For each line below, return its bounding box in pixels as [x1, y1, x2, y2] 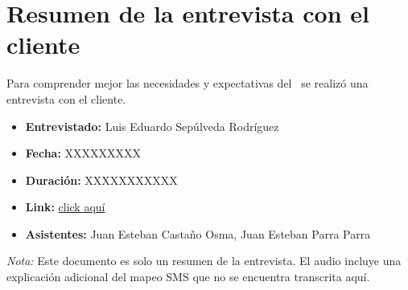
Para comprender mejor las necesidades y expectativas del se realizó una [6, 75, 369, 92]
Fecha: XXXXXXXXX [25, 145, 142, 161]
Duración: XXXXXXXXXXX [25, 171, 178, 188]
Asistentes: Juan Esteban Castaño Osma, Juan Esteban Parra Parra [25, 225, 371, 242]
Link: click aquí [25, 198, 105, 215]
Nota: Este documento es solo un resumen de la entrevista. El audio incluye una [6, 252, 402, 269]
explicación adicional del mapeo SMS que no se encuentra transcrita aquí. [6, 268, 370, 285]
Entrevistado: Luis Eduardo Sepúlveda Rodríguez [25, 117, 279, 134]
